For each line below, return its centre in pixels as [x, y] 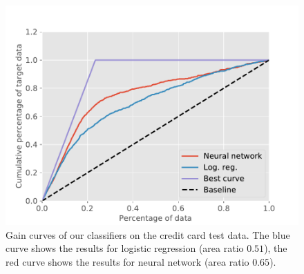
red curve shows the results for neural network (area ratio [127, 261]
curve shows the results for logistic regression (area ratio [125, 248]
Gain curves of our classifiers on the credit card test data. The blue [148, 234]
